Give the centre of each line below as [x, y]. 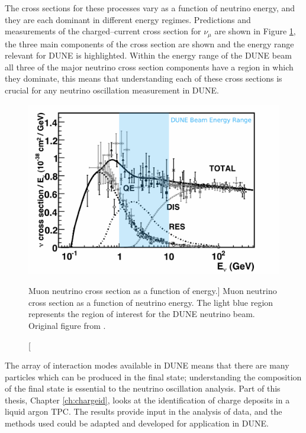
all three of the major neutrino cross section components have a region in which [149, 67]
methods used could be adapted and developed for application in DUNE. [137, 423]
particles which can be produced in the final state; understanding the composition [153, 377]
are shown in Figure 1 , [255, 31]
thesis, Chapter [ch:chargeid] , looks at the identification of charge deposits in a [147, 400]
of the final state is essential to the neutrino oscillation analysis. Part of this [143, 388]
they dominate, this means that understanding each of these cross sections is [144, 78]
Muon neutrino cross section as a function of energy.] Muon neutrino [153, 291]
